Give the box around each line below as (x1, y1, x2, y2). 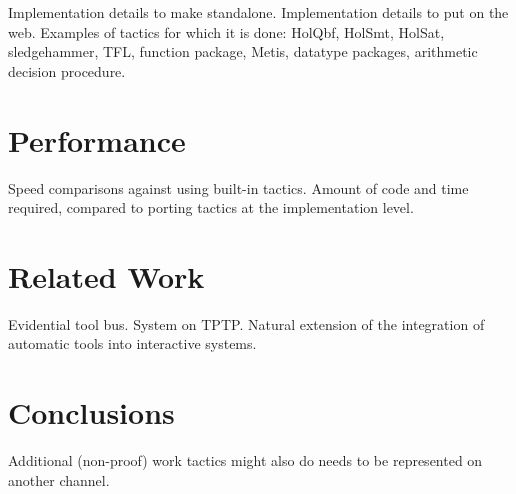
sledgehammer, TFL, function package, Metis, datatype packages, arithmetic (8, 41, 478, 62)
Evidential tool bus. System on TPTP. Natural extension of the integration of (8, 313, 485, 334)
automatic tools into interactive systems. (8, 333, 257, 354)
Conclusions (8, 392, 175, 433)
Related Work (8, 255, 205, 296)
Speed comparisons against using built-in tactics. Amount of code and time (8, 177, 469, 198)
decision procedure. (8, 60, 126, 81)
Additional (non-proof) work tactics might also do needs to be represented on (8, 450, 483, 471)
